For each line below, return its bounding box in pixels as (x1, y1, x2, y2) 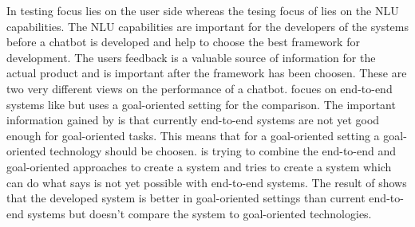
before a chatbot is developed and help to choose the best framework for (6, 33, 360, 50)
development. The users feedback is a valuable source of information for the (6, 49, 376, 65)
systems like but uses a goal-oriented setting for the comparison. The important (6, 96, 396, 112)
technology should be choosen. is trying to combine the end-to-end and (49, 143, 396, 159)
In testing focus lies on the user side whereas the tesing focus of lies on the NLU (6, 2, 399, 18)
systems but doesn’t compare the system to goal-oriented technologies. (27, 205, 372, 221)
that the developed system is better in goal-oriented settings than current (6, 190, 366, 206)
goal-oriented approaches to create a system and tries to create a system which (6, 158, 392, 174)
